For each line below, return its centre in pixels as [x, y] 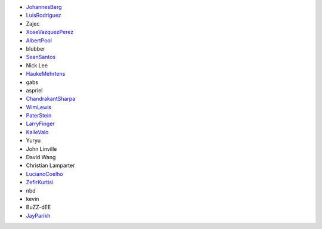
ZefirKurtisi [40, 182]
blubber [35, 48]
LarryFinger [40, 124]
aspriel [34, 90]
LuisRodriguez [44, 16]
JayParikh [38, 215]
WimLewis [39, 107]
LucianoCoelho [44, 174]
